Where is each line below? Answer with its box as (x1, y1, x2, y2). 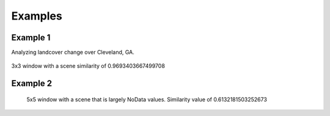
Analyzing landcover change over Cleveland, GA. (11, 49, 134, 56)
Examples (11, 9, 62, 23)
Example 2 (11, 78, 52, 89)
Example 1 (11, 32, 51, 43)
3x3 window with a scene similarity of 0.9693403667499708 (11, 62, 165, 70)
